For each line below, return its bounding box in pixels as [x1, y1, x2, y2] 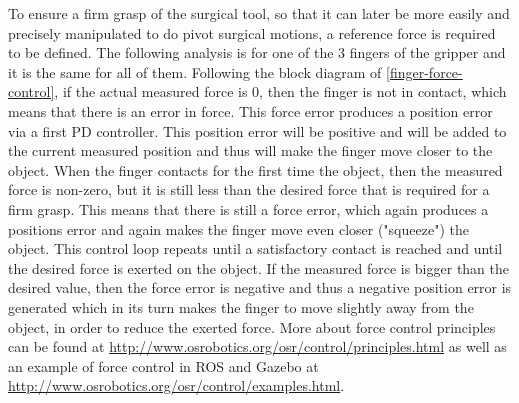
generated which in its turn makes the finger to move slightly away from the [8, 296, 474, 317]
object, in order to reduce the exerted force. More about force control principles [8, 316, 496, 337]
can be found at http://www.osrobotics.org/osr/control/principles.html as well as [8, 336, 507, 357]
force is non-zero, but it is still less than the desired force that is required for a [8, 179, 490, 200]
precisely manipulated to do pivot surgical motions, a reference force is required [8, 22, 496, 43]
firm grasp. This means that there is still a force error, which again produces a [8, 198, 489, 219]
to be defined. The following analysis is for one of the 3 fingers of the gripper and [8, 42, 506, 63]
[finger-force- [386, 61, 463, 82]
